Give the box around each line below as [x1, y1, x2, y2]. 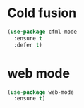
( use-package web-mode [7, 88, 74, 96]
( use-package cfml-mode [7, 28, 78, 35]
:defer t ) [13, 41, 42, 49]
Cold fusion [7, 5, 77, 21]
